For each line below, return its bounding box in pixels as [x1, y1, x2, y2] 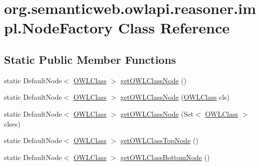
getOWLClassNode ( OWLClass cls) [120, 92, 230, 102]
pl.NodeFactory [4, 17, 113, 38]
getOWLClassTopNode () [120, 135, 198, 146]
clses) [4, 118, 21, 129]
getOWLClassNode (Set [120, 108, 194, 119]
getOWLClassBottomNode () [120, 152, 210, 162]
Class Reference [118, 17, 230, 38]
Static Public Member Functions [4, 51, 176, 67]
